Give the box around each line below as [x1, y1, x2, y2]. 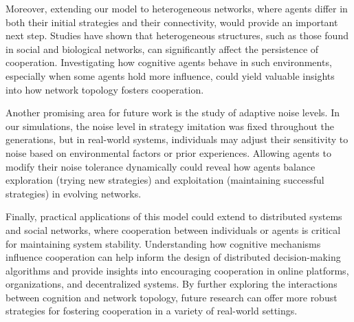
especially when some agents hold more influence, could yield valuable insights [5, 68, 335, 83]
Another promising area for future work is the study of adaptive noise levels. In [5, 105, 340, 120]
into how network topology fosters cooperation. [5, 82, 204, 96]
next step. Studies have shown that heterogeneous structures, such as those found [5, 28, 349, 43]
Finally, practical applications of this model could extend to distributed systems [5, 209, 342, 224]
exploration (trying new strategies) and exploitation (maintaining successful [5, 173, 324, 187]
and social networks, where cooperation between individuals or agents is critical [5, 222, 341, 237]
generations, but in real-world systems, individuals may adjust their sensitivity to [5, 132, 349, 147]
